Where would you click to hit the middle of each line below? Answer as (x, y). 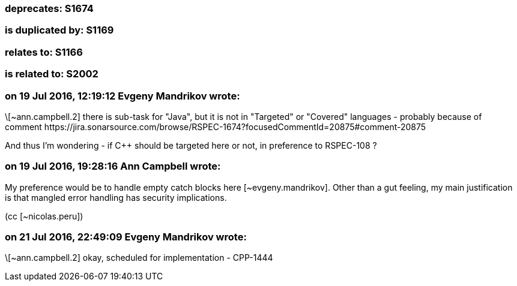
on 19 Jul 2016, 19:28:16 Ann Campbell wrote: (113, 166)
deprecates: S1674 (49, 8)
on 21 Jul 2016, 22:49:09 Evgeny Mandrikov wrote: (126, 237)
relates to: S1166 (44, 52)
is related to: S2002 (52, 74)
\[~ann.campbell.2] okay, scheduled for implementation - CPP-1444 (139, 258)
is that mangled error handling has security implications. (116, 197)
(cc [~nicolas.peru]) (44, 216)
